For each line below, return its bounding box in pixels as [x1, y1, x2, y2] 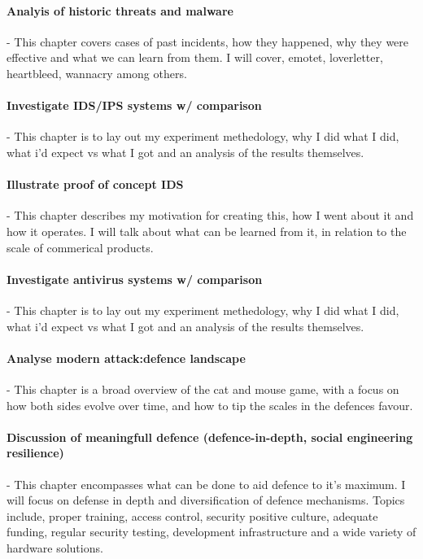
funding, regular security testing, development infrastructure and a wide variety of [7, 523, 416, 540]
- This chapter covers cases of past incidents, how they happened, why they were [7, 33, 409, 50]
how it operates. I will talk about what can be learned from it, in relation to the [7, 222, 407, 239]
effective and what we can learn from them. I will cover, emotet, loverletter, [7, 49, 383, 66]
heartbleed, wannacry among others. [7, 64, 187, 81]
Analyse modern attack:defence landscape [7, 349, 246, 366]
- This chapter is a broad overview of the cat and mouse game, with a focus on [7, 380, 399, 397]
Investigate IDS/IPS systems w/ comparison [7, 97, 262, 114]
